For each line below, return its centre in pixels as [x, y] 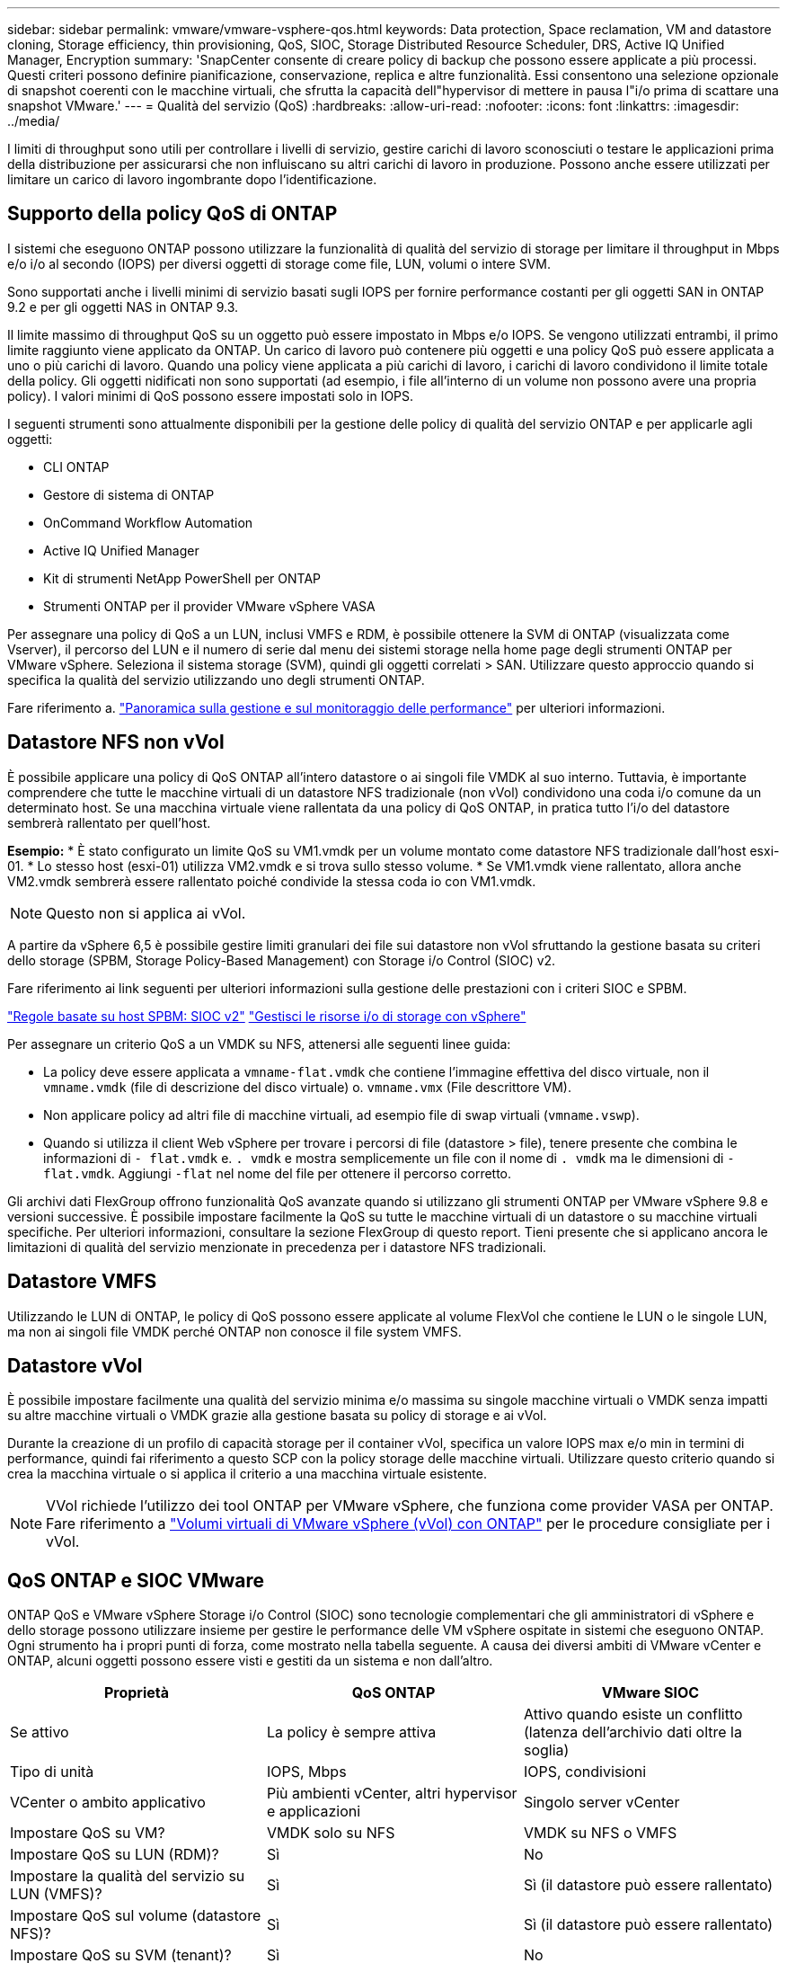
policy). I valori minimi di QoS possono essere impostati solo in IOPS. [211, 395]
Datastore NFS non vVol [116, 742]
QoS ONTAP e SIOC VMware [136, 1580]
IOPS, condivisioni [585, 1772]
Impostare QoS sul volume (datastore [136, 1916]
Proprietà [137, 1693]
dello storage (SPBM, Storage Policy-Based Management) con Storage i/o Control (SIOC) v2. [282, 960]
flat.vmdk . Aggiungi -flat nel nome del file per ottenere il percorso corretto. [278, 1173]
